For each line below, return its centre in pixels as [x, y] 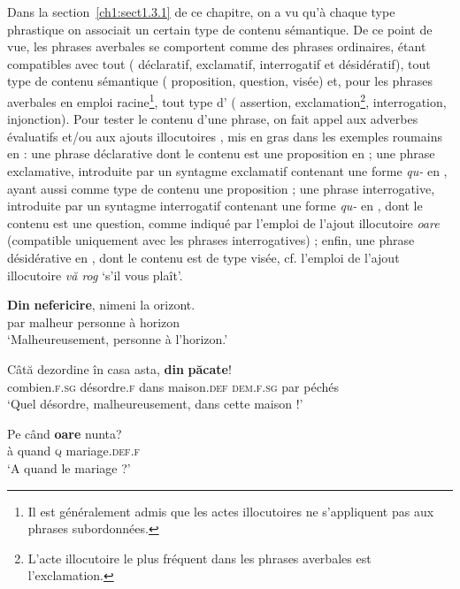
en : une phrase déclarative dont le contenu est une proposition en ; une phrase [221, 153]
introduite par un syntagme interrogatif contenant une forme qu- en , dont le [215, 206]
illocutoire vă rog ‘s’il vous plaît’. [95, 275]
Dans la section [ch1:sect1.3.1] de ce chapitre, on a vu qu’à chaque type [201, 11]
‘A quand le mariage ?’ [69, 467]
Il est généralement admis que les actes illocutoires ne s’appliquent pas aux [231, 511]
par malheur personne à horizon [94, 321]
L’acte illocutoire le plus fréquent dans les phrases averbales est [199, 558]
